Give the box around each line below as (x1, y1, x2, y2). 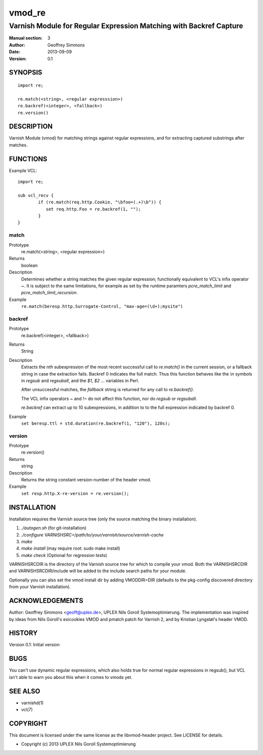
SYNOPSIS (9, 68, 42, 77)
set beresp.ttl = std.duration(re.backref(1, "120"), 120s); (21, 420, 170, 426)
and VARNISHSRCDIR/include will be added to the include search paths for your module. (9, 568, 187, 574)
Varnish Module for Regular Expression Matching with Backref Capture (9, 21, 244, 30)
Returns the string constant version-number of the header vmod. (21, 477, 151, 483)
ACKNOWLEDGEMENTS (9, 596, 84, 605)
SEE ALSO (9, 687, 40, 695)
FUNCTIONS (9, 155, 48, 163)
